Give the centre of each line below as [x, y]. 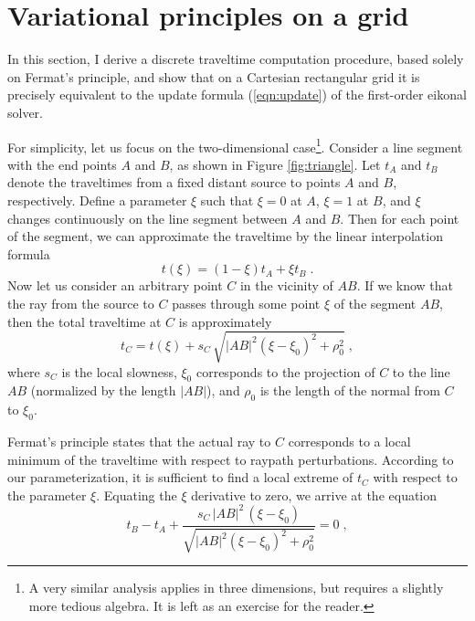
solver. [26, 112]
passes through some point [246, 303]
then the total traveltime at [84, 321]
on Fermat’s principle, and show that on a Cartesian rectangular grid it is [214, 76]
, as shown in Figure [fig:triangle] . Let [275, 164]
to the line [421, 371]
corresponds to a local [349, 442]
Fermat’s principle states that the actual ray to [139, 442]
